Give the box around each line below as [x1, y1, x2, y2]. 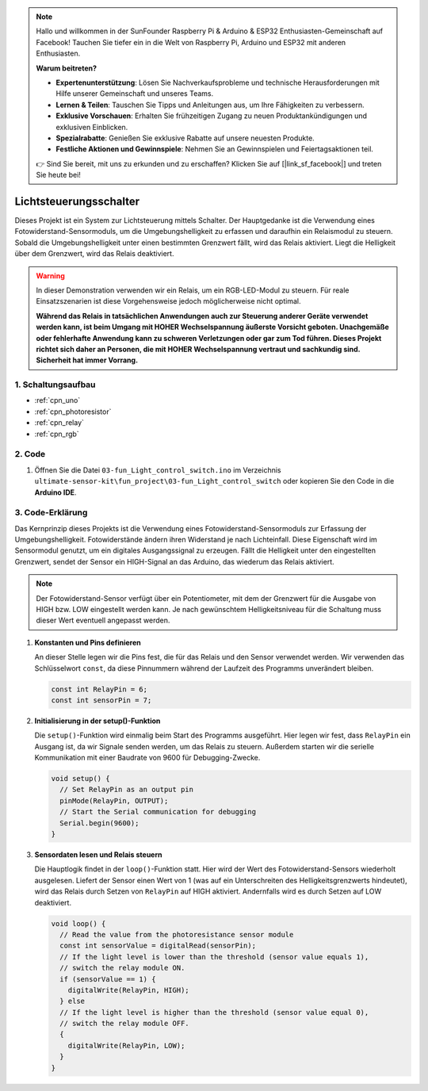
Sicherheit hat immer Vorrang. [36, 355, 139, 365]
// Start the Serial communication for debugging [59, 807, 257, 817]
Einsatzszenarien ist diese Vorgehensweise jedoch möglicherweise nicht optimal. [36, 297, 301, 306]
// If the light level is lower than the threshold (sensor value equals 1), [59, 952, 369, 961]
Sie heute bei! [36, 170, 81, 180]
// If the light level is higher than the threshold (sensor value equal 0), [59, 1008, 369, 1016]
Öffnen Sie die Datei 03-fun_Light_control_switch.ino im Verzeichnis [34, 465, 281, 475]
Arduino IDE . [34, 488, 77, 497]
